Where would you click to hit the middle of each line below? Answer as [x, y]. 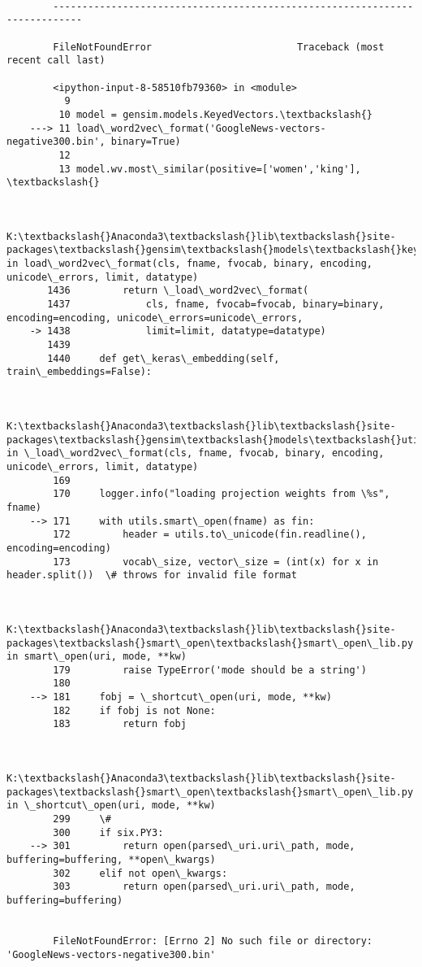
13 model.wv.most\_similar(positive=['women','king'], [210, 169]
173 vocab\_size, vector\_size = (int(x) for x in [216, 562]
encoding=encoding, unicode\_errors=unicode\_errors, [155, 318]
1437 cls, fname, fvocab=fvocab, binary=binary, [216, 305]
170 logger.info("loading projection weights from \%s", [222, 494]
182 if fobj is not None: [134, 710]
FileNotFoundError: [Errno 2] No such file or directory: [213, 941]
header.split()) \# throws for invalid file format [152, 575]
